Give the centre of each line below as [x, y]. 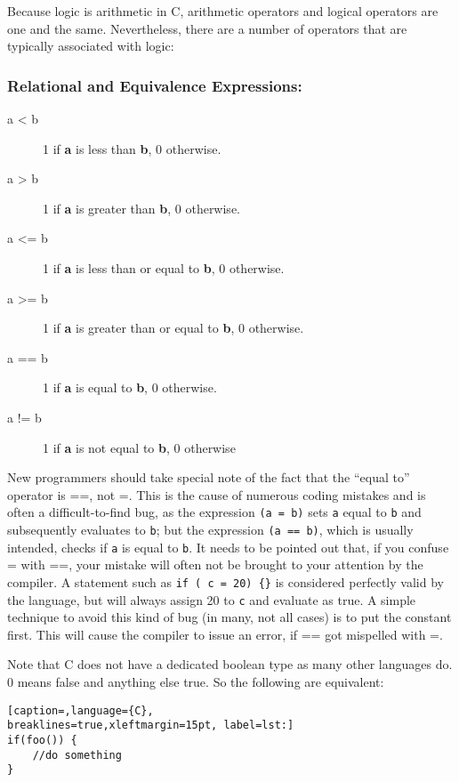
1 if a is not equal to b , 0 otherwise [139, 447]
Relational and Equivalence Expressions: [155, 85]
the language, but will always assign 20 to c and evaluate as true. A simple [212, 599]
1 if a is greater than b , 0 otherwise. [141, 208]
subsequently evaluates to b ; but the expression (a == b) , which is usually [210, 529]
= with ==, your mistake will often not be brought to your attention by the [215, 564]
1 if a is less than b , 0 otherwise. [132, 148]
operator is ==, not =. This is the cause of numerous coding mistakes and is [217, 494]
